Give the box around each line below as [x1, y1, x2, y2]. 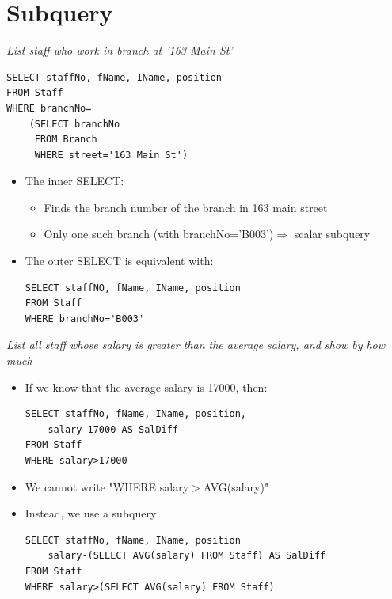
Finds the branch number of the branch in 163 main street [44, 199, 328, 215]
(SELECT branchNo [29, 118, 120, 130]
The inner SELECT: [25, 172, 124, 189]
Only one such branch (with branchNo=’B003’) [44, 226, 274, 242]
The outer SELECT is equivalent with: [25, 252, 214, 269]
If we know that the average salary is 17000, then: [25, 378, 268, 395]
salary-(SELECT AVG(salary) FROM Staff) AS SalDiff [48, 550, 326, 562]
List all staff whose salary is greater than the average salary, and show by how [6, 336, 386, 353]
